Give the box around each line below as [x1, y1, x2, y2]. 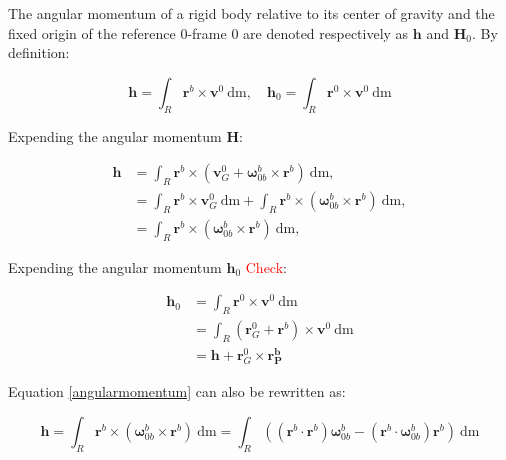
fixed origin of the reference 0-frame [8, 22, 227, 43]
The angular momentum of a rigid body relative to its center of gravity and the [8, 3, 495, 23]
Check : [245, 256, 287, 277]
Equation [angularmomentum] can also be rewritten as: [8, 381, 346, 402]
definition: [8, 42, 70, 63]
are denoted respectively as [243, 22, 409, 43]
